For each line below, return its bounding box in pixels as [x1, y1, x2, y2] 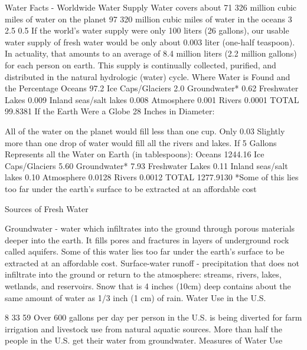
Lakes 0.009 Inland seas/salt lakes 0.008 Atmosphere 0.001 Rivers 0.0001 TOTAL [5, 93, 299, 105]
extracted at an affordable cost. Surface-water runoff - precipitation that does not [5, 256, 299, 269]
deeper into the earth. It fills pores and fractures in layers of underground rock [5, 233, 289, 246]
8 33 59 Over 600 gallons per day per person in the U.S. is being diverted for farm [5, 311, 302, 323]
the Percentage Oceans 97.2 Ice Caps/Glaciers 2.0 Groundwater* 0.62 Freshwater [5, 82, 299, 94]
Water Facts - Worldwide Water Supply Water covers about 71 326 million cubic [5, 1, 297, 13]
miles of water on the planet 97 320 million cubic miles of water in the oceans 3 [5, 12, 292, 25]
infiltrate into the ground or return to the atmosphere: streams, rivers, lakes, [5, 268, 282, 280]
